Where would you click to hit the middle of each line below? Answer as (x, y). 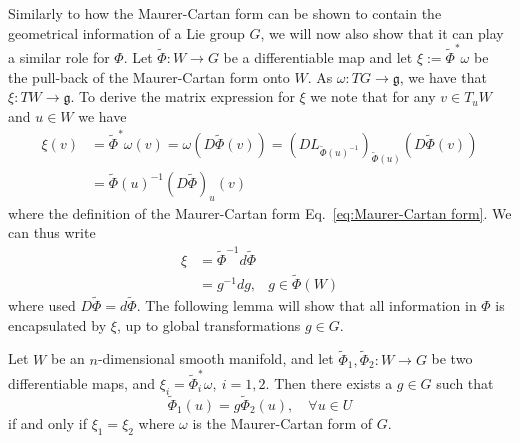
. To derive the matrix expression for (182, 96)
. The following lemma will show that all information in (306, 305)
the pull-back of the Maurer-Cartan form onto (149, 76)
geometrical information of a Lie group (126, 32)
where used (42, 305)
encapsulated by (57, 324)
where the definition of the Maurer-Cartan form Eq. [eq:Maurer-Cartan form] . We (260, 212)
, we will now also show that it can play (382, 32)
